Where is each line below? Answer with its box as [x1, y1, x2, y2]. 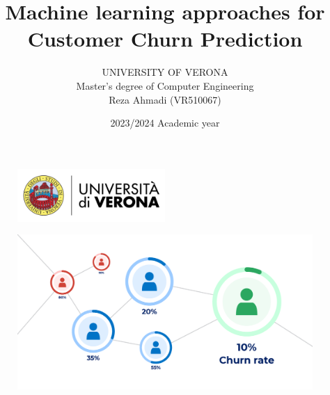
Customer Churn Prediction [27, 24, 303, 53]
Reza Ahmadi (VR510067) [109, 92, 221, 106]
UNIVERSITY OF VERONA [102, 65, 228, 79]
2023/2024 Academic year [110, 115, 220, 130]
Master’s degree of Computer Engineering [76, 78, 254, 92]
